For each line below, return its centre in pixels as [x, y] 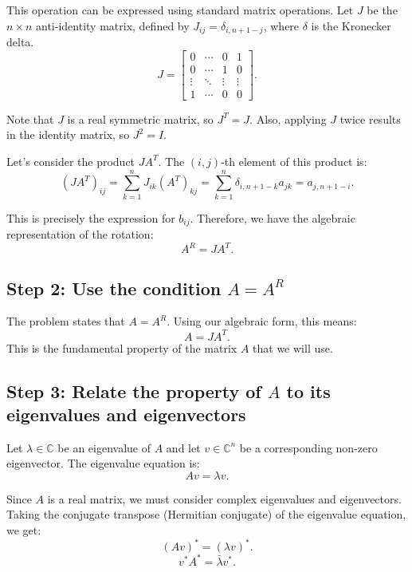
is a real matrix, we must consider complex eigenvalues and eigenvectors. [224, 498]
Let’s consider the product [71, 161]
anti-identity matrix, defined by [113, 25]
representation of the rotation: [80, 234]
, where [281, 25]
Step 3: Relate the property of [134, 391]
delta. [20, 42]
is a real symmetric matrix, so [140, 118]
